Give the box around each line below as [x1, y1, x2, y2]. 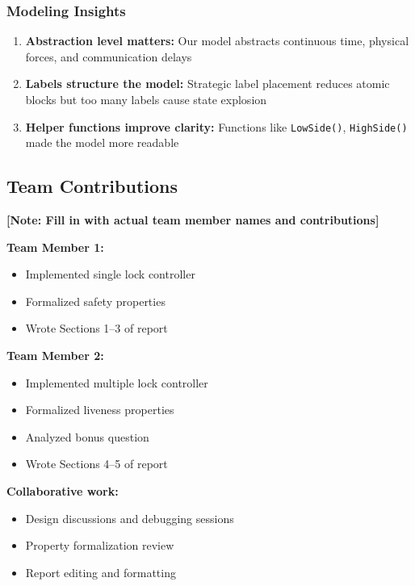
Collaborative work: [6, 482, 119, 499]
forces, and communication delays [25, 48, 192, 65]
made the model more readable [25, 134, 179, 151]
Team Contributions [6, 174, 178, 199]
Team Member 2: [6, 347, 104, 364]
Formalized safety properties [25, 292, 166, 309]
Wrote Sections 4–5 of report [25, 455, 168, 472]
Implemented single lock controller [25, 266, 195, 283]
